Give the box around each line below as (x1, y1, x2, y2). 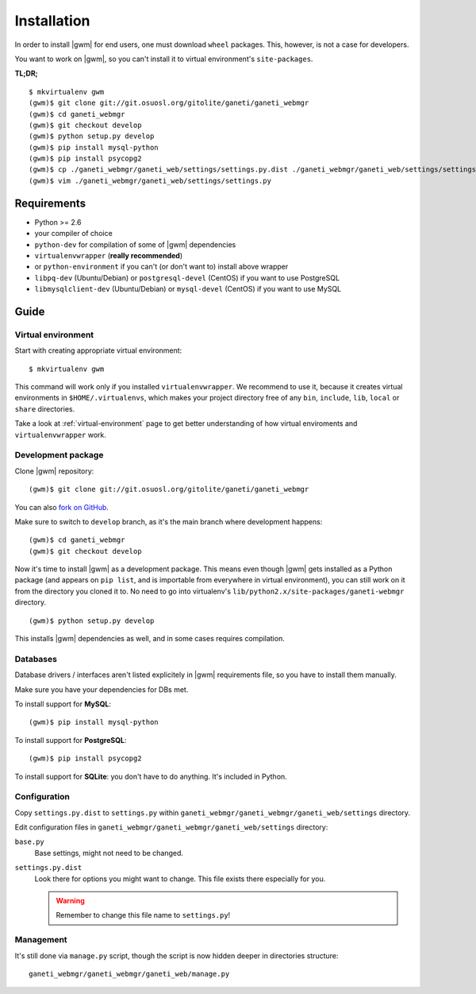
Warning (56, 896, 85, 905)
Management (14, 934, 67, 946)
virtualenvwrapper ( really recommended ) (34, 250, 183, 260)
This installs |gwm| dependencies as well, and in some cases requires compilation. (14, 634, 285, 644)
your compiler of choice (34, 229, 113, 238)
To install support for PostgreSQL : (14, 735, 127, 745)
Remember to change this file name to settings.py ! (56, 911, 231, 920)
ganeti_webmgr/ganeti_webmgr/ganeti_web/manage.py (29, 969, 230, 978)
